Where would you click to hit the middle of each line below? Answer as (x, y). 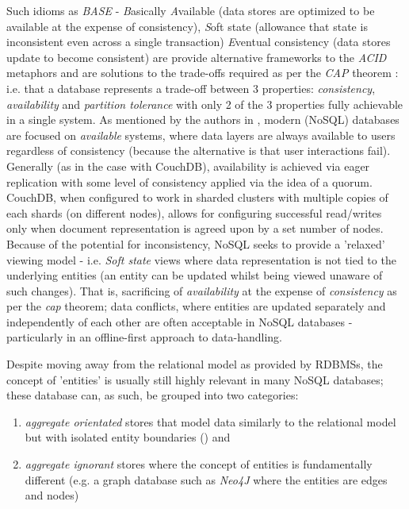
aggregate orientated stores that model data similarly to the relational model (210, 421)
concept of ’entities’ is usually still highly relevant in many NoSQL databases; (195, 379)
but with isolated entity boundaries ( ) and (128, 437)
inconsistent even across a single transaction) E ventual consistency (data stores (199, 42)
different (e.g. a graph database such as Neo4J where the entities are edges (206, 479)
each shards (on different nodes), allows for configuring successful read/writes (194, 212)
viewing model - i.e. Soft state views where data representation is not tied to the (201, 259)
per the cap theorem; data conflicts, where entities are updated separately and (196, 306)
